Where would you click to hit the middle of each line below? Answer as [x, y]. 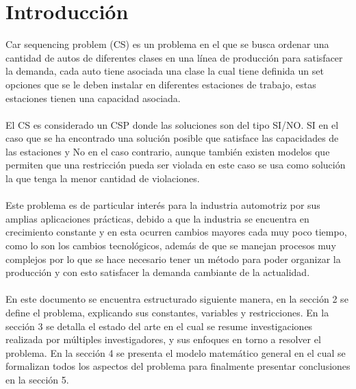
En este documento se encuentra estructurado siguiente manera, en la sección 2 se [177, 299]
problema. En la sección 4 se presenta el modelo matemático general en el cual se [176, 352]
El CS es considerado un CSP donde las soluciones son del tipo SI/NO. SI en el [172, 124]
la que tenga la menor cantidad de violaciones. [103, 178]
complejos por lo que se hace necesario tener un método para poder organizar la [173, 259]
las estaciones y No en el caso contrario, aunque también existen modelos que [168, 151]
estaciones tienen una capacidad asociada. [93, 98]
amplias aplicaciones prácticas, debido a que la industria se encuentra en [157, 218]
